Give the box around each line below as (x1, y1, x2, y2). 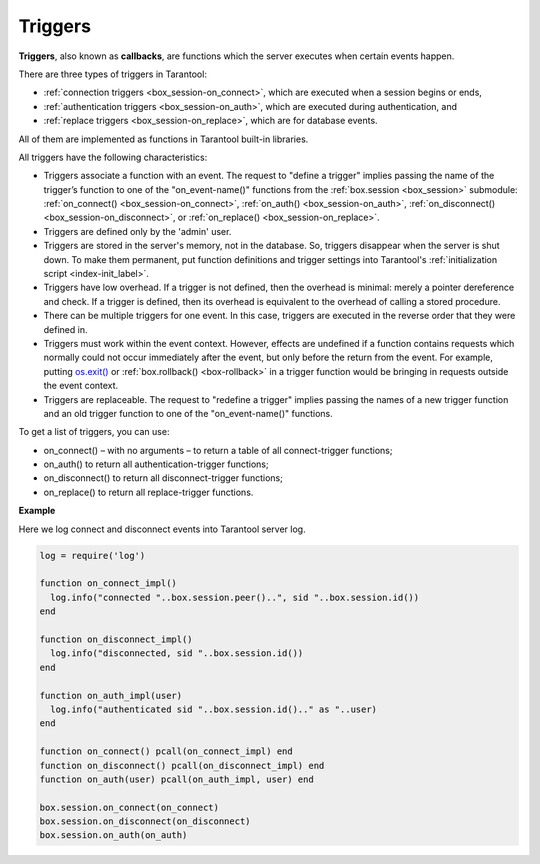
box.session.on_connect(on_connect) (39, 801, 220, 813)
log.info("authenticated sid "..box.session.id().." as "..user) (50, 703, 378, 715)
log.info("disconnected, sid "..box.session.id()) (50, 648, 304, 659)
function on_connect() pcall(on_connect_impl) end (39, 746, 294, 757)
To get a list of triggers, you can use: (18, 426, 170, 438)
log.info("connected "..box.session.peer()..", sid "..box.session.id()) (50, 591, 420, 603)
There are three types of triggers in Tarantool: (18, 68, 207, 80)
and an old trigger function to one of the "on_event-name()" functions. (43, 407, 334, 419)
